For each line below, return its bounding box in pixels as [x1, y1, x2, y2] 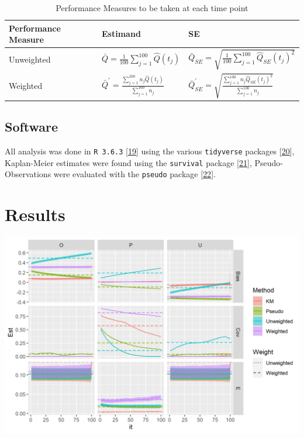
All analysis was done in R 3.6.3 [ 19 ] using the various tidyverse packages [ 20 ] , [5, 145, 295, 157]
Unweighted [9, 53, 51, 65]
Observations [5, 168, 51, 180]
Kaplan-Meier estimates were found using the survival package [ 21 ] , [5, 156, 252, 168]
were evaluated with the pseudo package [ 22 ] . [53, 168, 216, 180]
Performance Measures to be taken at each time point [56, 2, 248, 13]
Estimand [102, 27, 141, 40]
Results [5, 202, 65, 226]
